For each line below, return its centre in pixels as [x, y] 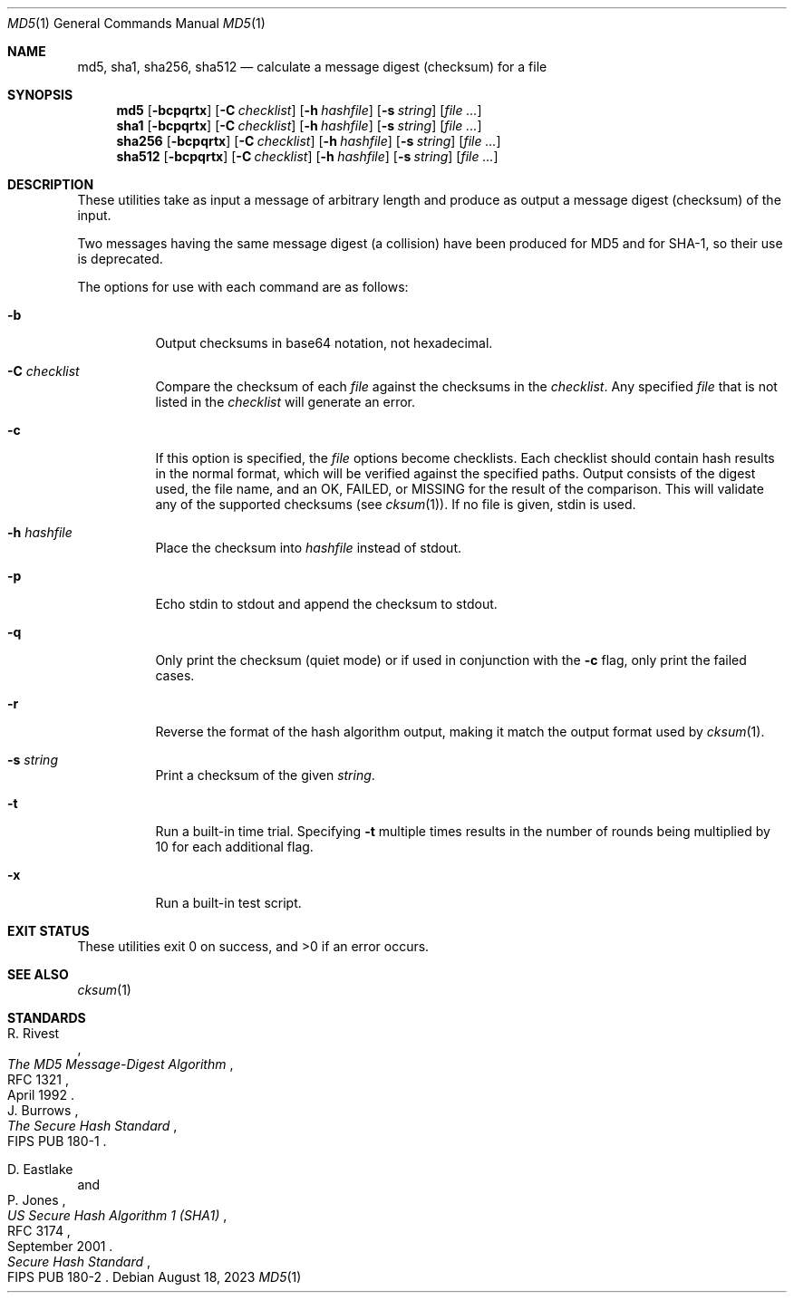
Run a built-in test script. [228, 903]
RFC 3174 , [39, 1231]
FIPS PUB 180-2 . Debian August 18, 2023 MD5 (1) [155, 1277]
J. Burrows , [43, 1110]
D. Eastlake [40, 1169]
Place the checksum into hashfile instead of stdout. [308, 548]
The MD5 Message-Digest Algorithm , [121, 1064]
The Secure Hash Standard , [92, 1126]
